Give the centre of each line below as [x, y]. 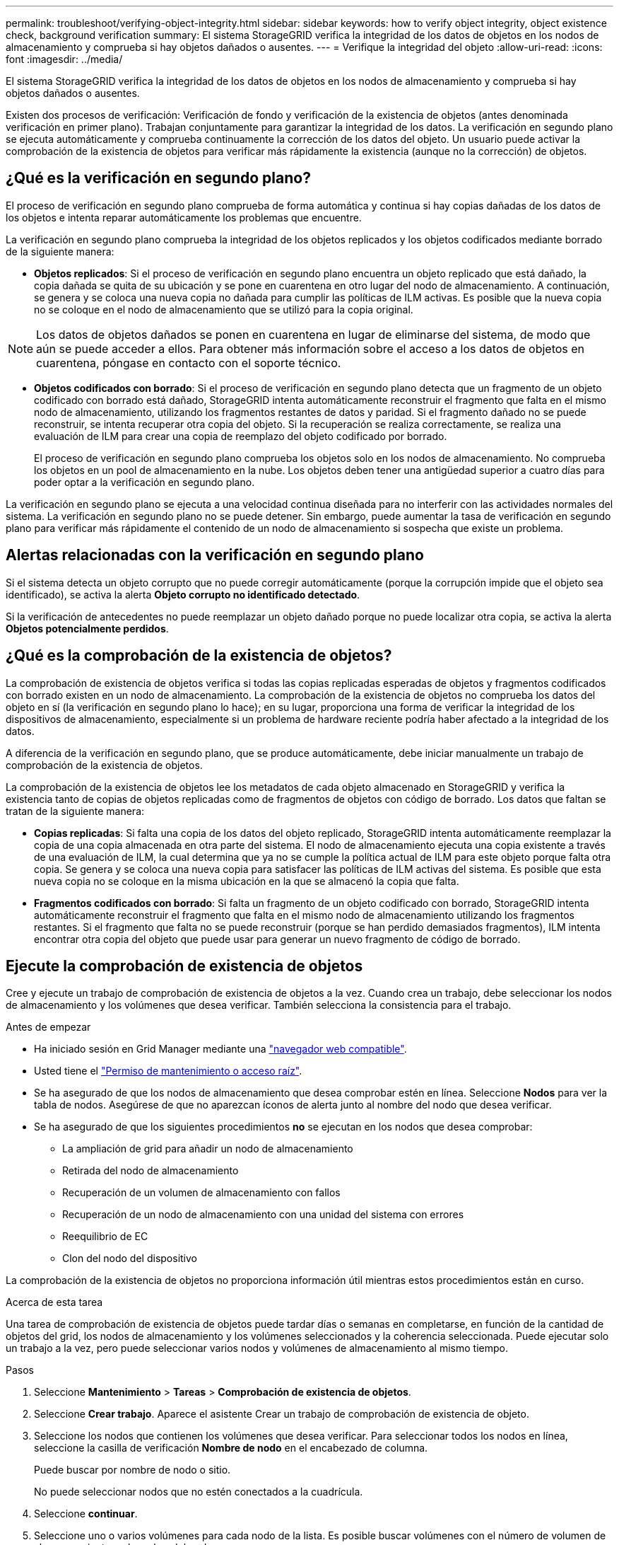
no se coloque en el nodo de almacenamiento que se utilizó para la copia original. [224, 309]
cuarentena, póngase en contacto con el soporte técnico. [189, 363]
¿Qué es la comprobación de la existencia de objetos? [199, 656]
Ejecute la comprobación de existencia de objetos [184, 966]
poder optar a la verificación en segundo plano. [145, 482]
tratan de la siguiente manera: [75, 811]
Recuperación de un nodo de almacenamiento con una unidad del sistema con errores [263, 1215]
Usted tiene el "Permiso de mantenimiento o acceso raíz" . [168, 1071]
